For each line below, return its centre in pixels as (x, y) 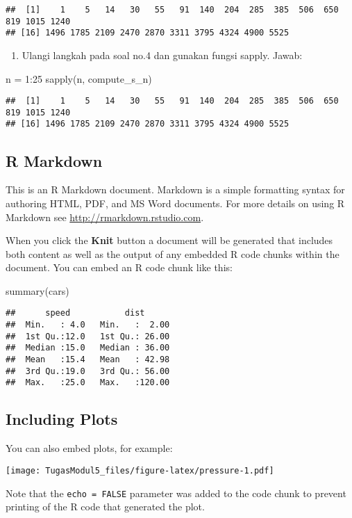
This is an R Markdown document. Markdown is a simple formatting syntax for (175, 189)
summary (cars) (37, 290)
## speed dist (75, 313)
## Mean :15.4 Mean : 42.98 (88, 360)
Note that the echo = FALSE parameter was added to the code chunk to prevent (176, 493)
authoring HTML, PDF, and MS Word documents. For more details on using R (175, 203)
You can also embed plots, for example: (89, 448)
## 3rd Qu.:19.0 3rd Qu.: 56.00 (88, 371)
